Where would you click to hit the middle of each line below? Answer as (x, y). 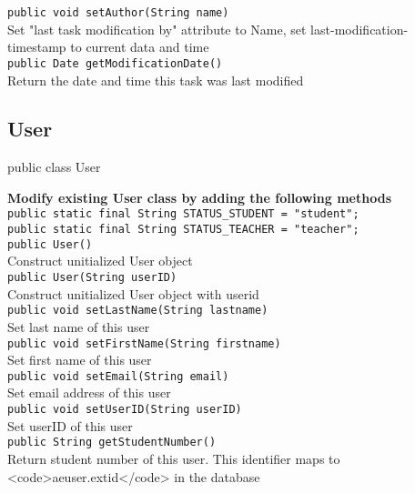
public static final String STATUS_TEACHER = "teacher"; (183, 230)
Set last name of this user (79, 326)
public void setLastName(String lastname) (138, 311)
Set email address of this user (89, 392)
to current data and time (140, 47)
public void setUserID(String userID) (125, 410)
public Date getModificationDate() (115, 63)
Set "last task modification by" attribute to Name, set (157, 29)
